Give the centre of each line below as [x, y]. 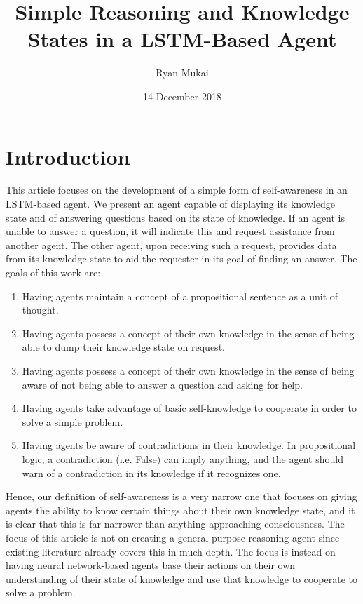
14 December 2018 [182, 96]
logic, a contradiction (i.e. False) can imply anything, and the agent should [183, 458]
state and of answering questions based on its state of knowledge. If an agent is [176, 217]
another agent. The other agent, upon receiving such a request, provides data [171, 244]
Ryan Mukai [182, 73]
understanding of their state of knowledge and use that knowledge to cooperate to [182, 578]
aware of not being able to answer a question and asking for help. [162, 384]
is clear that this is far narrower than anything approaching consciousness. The [175, 524]
